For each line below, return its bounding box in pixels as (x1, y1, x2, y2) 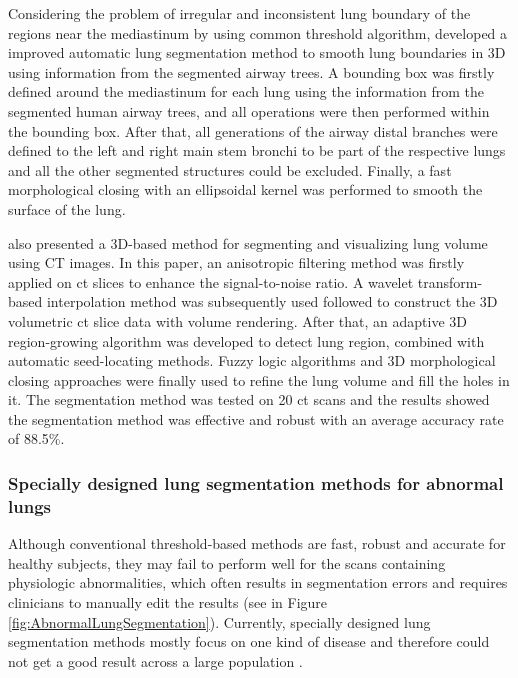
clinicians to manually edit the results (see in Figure (8, 591, 328, 612)
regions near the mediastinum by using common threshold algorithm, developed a (8, 22, 508, 43)
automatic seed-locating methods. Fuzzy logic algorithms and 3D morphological (8, 350, 496, 371)
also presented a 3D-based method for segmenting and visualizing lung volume (8, 232, 488, 253)
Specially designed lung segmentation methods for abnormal (8, 470, 504, 495)
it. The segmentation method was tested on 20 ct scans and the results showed (8, 389, 490, 410)
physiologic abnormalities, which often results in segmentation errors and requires (8, 572, 508, 593)
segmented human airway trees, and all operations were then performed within (8, 100, 490, 121)
